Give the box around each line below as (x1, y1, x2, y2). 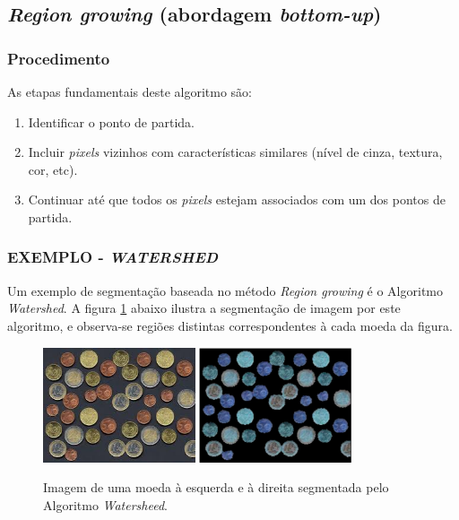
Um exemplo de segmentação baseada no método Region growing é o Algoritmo (7, 281, 443, 299)
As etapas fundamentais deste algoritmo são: (7, 82, 253, 100)
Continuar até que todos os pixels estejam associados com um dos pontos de (28, 190, 446, 209)
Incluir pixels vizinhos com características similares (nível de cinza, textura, (28, 143, 443, 161)
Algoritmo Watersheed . (43, 495, 168, 514)
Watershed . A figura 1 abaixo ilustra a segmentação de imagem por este (7, 299, 401, 317)
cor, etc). (28, 160, 78, 178)
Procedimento (7, 47, 110, 69)
